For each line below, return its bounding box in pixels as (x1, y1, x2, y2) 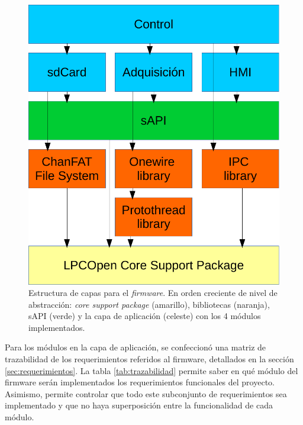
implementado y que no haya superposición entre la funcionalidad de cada (5, 399, 273, 411)
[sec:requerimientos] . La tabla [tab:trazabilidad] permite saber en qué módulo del (5, 364, 298, 376)
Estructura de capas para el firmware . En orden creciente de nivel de (28, 286, 278, 299)
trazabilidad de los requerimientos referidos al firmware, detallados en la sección (5, 353, 294, 365)
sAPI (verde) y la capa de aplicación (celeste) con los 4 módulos (28, 310, 261, 322)
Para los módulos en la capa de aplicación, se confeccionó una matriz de (5, 341, 266, 353)
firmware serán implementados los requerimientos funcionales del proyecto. (5, 376, 275, 388)
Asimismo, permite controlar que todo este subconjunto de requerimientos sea (5, 387, 287, 400)
